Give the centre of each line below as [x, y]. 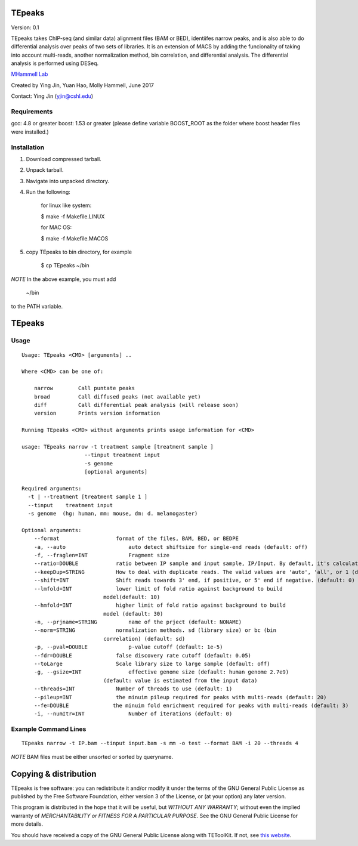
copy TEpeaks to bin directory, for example [79, 252]
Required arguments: [52, 488]
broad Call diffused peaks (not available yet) [117, 396]
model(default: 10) [132, 597]
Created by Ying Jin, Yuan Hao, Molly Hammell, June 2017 [83, 85]
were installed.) [30, 132]
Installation [28, 147]
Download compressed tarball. [64, 159]
